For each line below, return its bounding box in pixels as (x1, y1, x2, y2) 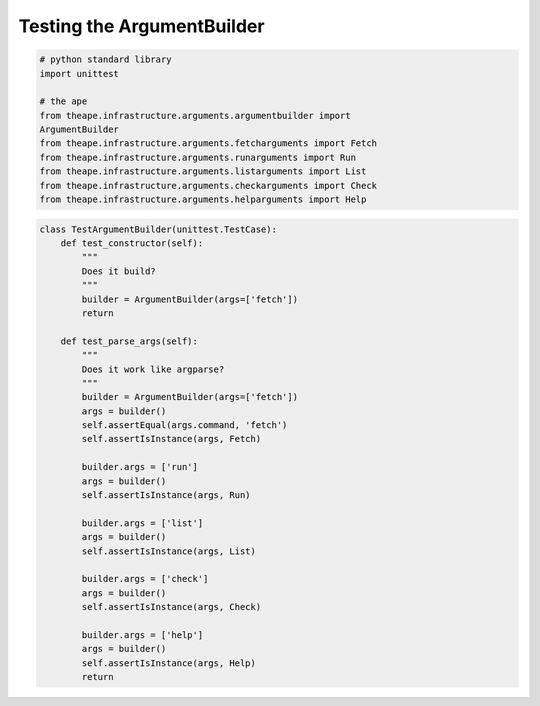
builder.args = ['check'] (81, 573, 209, 585)
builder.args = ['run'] (81, 461, 199, 473)
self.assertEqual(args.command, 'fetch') (81, 420, 288, 431)
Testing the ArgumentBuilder (18, 15, 265, 37)
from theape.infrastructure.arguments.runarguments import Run (39, 151, 357, 163)
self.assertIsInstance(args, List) (81, 545, 257, 557)
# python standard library (39, 54, 172, 65)
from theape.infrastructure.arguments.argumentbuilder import (39, 110, 351, 121)
